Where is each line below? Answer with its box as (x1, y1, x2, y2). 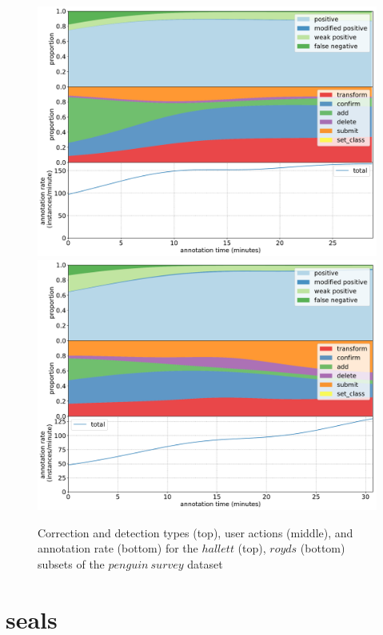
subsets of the (38, 555, 105, 572)
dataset (187, 555, 223, 572)
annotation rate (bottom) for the (38, 540, 198, 557)
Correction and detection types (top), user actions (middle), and (38, 524, 353, 541)
